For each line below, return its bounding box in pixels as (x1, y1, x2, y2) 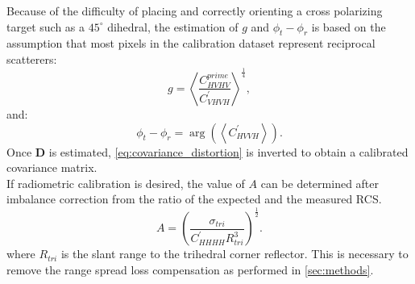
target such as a (6, 18, 85, 35)
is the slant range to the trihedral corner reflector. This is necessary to (60, 245, 409, 262)
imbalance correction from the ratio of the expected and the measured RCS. (6, 190, 382, 207)
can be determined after (260, 174, 380, 191)
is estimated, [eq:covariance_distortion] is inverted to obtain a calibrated (48, 143, 409, 160)
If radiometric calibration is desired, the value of (6, 174, 245, 191)
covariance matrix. (6, 159, 98, 176)
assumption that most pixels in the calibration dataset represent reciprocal (6, 35, 376, 52)
